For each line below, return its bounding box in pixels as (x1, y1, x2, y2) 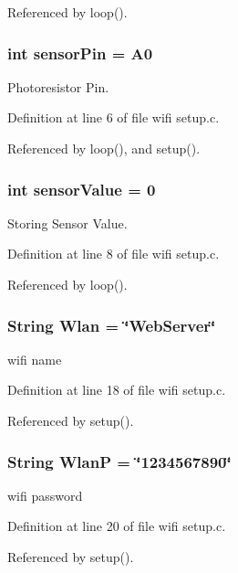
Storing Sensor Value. (7, 213, 128, 232)
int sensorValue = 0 (7, 177, 156, 200)
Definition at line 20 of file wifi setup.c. (7, 516, 226, 536)
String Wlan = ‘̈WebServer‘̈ (7, 313, 216, 336)
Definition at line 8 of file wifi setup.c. (7, 244, 220, 263)
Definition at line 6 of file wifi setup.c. (7, 108, 220, 127)
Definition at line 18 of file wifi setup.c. (7, 380, 226, 399)
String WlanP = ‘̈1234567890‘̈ (7, 450, 232, 472)
